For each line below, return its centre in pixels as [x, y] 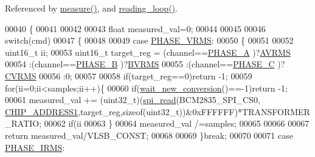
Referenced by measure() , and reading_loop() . [91, 8]
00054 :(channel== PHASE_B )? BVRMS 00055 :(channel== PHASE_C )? [145, 64]
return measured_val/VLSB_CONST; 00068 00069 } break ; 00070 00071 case [149, 135]
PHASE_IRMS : [35, 147]
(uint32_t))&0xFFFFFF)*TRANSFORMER [226, 111]
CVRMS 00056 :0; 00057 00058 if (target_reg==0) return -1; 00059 [129, 75]
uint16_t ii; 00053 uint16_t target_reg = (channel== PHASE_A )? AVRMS [148, 52]
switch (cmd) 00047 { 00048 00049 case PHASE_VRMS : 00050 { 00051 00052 [149, 40]
